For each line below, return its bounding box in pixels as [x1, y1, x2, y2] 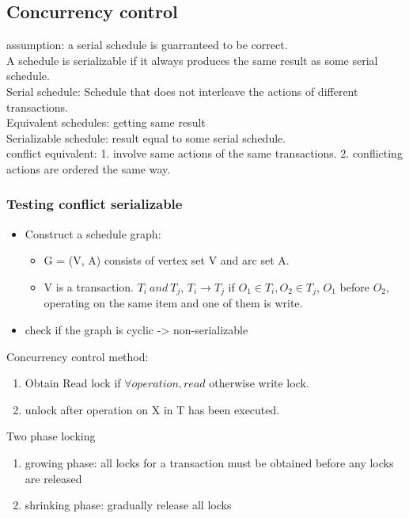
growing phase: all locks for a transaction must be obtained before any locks [25, 454, 394, 470]
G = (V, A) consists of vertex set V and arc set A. [44, 252, 290, 269]
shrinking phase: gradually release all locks [25, 497, 232, 513]
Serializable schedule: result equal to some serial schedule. [6, 129, 286, 146]
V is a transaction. [44, 278, 134, 295]
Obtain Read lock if [25, 375, 121, 391]
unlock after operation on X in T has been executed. [25, 401, 280, 417]
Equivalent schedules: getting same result [6, 114, 206, 131]
